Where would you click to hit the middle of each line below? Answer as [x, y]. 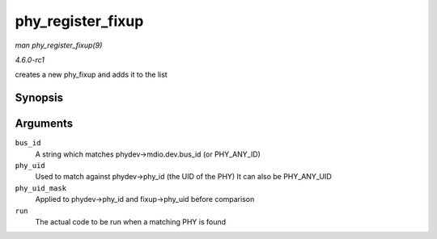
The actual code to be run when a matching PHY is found [131, 221]
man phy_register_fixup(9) [59, 45]
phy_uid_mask [41, 188]
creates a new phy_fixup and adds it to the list [91, 75]
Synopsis [39, 98]
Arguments [44, 124]
